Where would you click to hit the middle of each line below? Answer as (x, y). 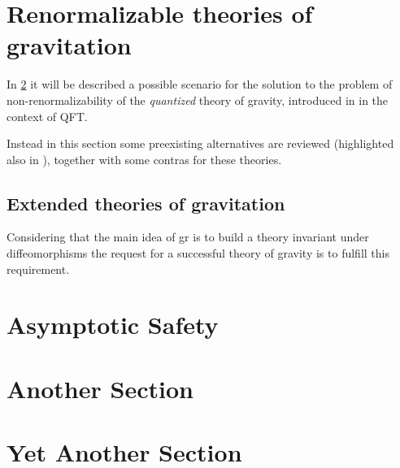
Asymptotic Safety (113, 325)
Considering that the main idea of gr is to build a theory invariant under (188, 237)
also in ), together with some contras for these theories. (144, 159)
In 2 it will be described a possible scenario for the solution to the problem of (200, 84)
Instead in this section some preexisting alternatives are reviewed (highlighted (200, 143)
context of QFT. (47, 116)
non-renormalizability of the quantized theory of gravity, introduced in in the (198, 100)
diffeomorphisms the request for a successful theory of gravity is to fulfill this (198, 253)
